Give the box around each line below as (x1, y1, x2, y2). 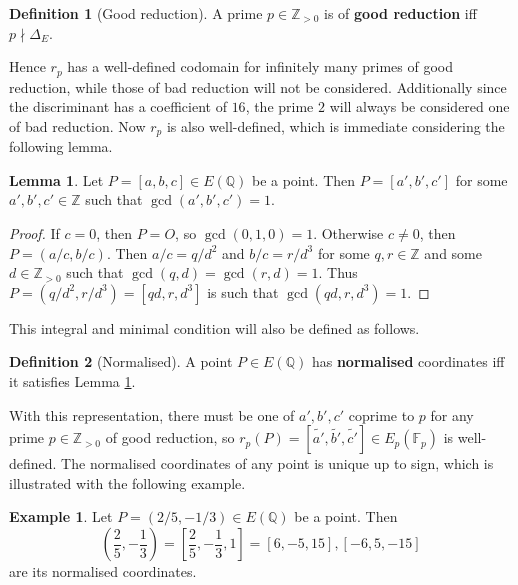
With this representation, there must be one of (9, 404, 295, 425)
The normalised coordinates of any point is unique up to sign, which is (61, 453, 494, 474)
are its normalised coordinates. (9, 561, 197, 581)
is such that (207, 281, 279, 302)
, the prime (245, 96, 314, 117)
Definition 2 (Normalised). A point (9, 351, 233, 372)
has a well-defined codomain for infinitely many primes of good (67, 56, 453, 77)
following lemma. (9, 136, 113, 157)
